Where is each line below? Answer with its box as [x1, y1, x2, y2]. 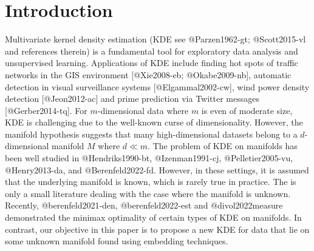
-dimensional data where [97, 104, 189, 116]
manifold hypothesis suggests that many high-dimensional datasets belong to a [5, 127, 298, 140]
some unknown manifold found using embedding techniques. [5, 235, 228, 247]
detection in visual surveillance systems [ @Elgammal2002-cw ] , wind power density [5, 80, 310, 93]
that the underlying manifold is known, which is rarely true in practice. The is [5, 175, 296, 188]
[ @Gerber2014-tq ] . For [5, 104, 87, 116]
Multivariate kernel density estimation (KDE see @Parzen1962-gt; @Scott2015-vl [5, 33, 306, 45]
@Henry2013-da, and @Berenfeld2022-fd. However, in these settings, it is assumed [5, 163, 309, 176]
